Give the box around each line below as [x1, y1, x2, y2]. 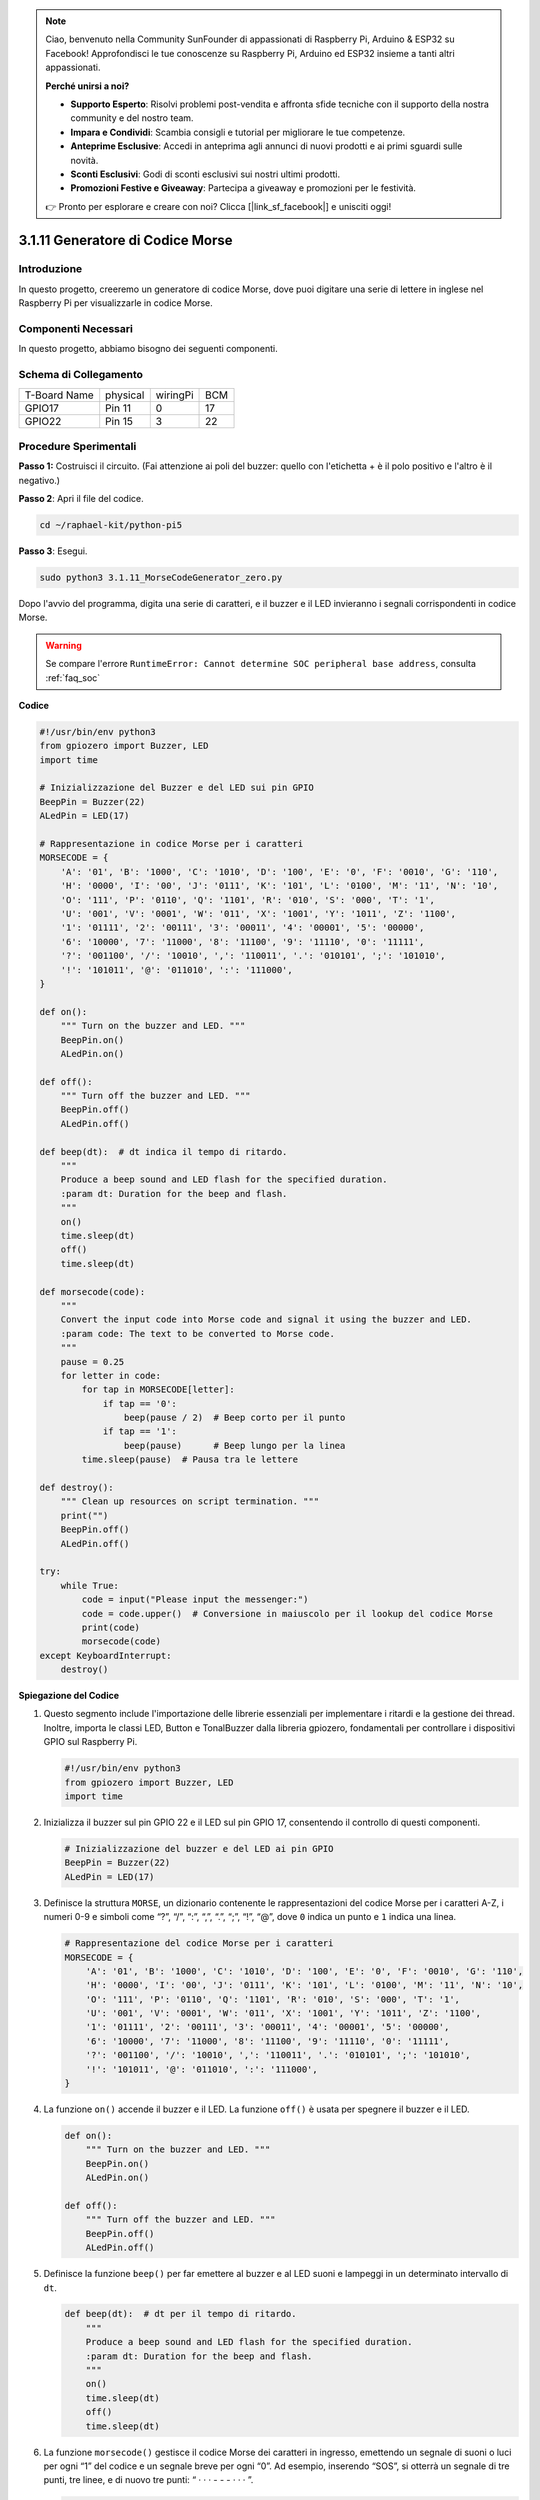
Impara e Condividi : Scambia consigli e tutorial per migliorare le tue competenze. [70, 126, 406, 138]
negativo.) [18, 474, 60, 486]
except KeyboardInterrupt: [39, 1650, 172, 1661]
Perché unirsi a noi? [45, 80, 130, 92]
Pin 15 [105, 414, 134, 428]
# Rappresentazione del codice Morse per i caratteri [64, 1938, 334, 1949]
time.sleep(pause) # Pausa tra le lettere [81, 1454, 299, 1465]
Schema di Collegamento [18, 368, 144, 382]
